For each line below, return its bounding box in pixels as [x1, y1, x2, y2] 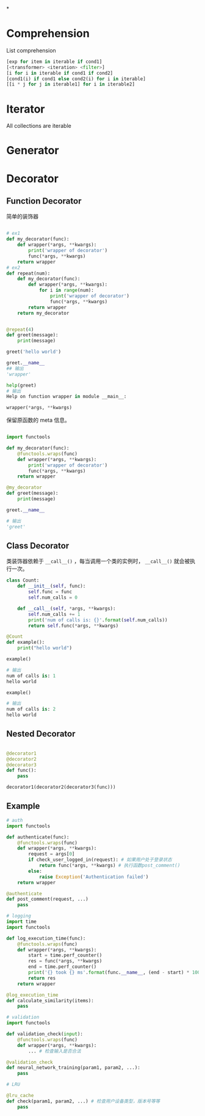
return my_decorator [17, 310, 70, 316]
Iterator [6, 102, 45, 116]
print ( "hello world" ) [17, 645, 72, 651]
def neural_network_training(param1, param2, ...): [6, 1065, 140, 1071]
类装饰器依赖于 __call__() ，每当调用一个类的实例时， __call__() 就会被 [6, 558, 190, 565]
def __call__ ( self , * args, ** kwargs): [17, 605, 116, 612]
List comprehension [6, 46, 56, 54]
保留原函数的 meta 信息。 [6, 416, 70, 424]
